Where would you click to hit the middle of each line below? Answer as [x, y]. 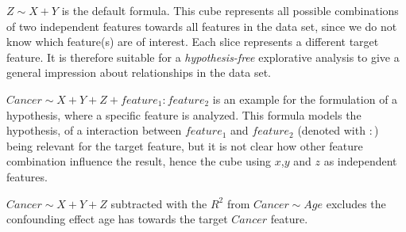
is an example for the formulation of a [305, 99]
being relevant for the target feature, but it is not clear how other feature [185, 145]
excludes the [356, 203]
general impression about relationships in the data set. [139, 72]
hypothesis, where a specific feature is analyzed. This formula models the [184, 114]
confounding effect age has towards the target [117, 219]
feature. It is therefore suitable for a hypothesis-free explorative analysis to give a [203, 57]
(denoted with [331, 130]
